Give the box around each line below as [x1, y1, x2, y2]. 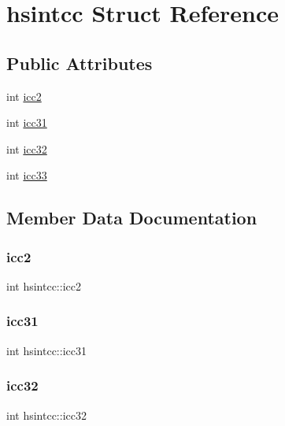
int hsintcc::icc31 [6, 342, 87, 358]
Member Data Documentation [6, 206, 257, 230]
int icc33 [6, 167, 47, 183]
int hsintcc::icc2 [6, 277, 81, 294]
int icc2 [6, 87, 42, 104]
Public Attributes [6, 50, 153, 75]
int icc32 [6, 140, 47, 157]
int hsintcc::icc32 [6, 406, 87, 423]
